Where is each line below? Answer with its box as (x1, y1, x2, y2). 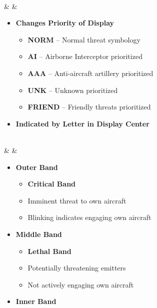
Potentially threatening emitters (27, 262, 126, 273)
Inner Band (15, 296, 56, 306)
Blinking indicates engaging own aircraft (27, 212, 151, 222)
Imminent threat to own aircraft (27, 195, 126, 205)
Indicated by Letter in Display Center (15, 118, 149, 128)
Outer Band (15, 161, 58, 172)
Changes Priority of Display (15, 17, 114, 28)
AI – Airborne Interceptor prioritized (27, 51, 142, 61)
